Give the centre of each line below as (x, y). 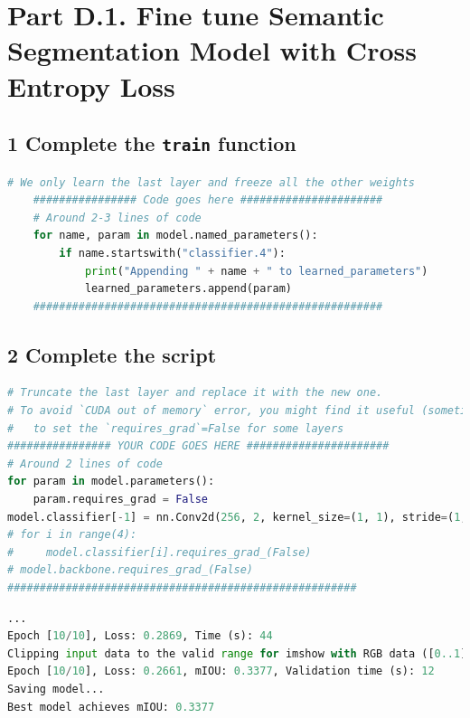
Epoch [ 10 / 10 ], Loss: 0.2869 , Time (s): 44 (140, 636)
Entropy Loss (91, 85)
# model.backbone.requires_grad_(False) (131, 570)
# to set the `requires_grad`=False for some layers (176, 428)
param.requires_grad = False (120, 500)
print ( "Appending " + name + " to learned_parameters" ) (256, 271)
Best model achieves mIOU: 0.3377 (111, 707)
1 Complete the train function (152, 143)
